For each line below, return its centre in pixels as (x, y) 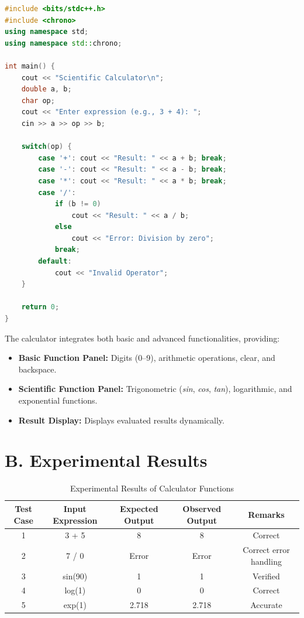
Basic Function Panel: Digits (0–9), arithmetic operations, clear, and (147, 358)
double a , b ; (46, 89)
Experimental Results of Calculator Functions (152, 488)
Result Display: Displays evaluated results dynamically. (121, 420)
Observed (202, 508)
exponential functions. (58, 400)
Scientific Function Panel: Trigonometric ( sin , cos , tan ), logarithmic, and (155, 389)
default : (55, 262)
